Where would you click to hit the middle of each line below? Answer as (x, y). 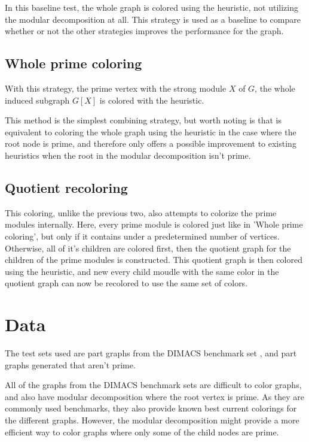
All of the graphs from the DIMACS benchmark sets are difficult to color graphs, (153, 385)
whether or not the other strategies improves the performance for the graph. (144, 31)
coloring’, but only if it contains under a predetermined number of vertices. (142, 236)
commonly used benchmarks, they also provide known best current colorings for (151, 408)
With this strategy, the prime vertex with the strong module (116, 88)
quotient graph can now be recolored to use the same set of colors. (126, 283)
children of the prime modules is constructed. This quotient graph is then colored (154, 260)
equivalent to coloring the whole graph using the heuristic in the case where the (151, 131)
